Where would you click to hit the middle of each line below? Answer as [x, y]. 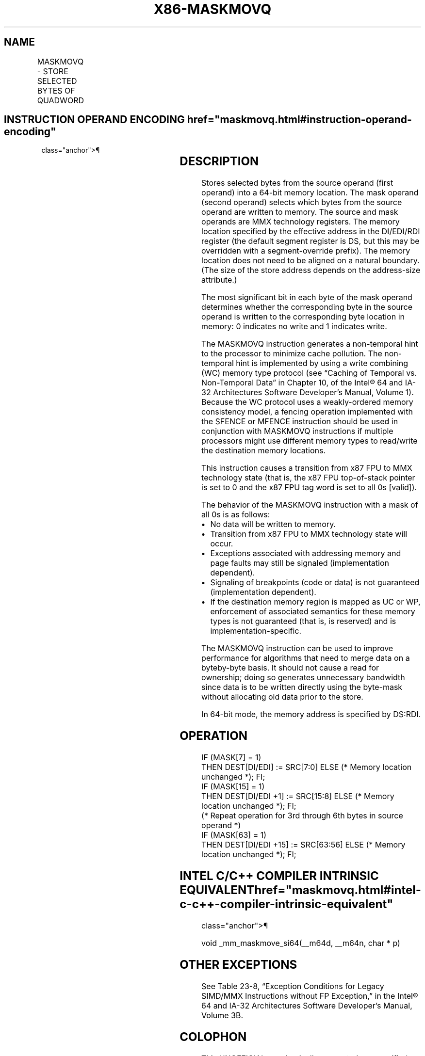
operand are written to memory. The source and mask [300, 212]
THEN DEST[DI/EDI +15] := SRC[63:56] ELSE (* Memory [303, 845]
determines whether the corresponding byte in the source [307, 307]
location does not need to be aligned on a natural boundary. [311, 261]
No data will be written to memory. [273, 524]
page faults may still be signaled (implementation [300, 563]
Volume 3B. [222, 1015]
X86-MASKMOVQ [212, 9]
